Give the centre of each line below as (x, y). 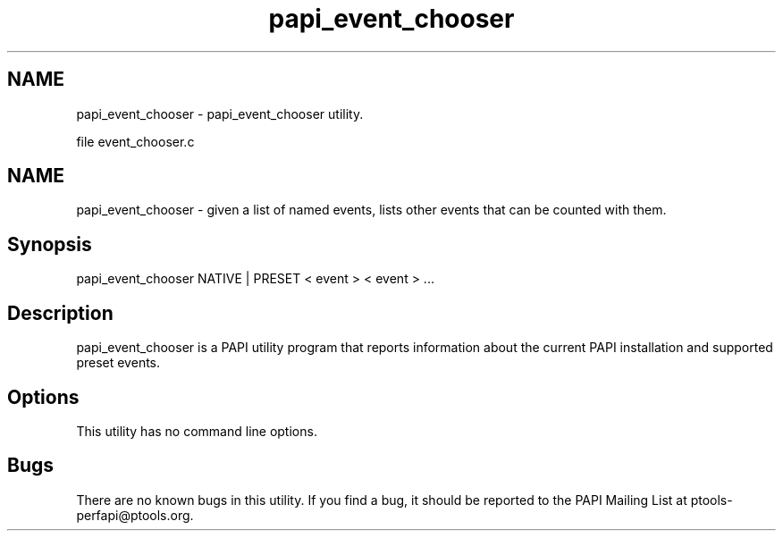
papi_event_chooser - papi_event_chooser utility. (220, 113)
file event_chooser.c (135, 141)
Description (60, 313)
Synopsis (50, 244)
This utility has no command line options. (197, 431)
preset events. (118, 363)
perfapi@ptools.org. (135, 515)
